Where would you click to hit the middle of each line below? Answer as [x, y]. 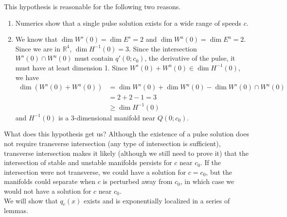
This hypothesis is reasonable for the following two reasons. [92, 6]
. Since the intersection [163, 48]
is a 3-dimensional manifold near [107, 117]
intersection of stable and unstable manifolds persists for [88, 162]
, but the [219, 172]
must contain [94, 58]
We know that [36, 39]
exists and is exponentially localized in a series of [157, 200]
